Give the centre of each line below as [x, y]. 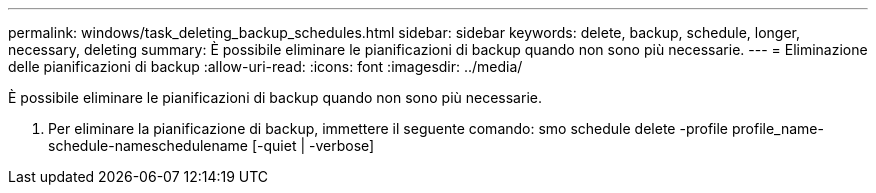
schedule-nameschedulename [148, 145]
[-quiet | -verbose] [313, 145]
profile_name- [777, 128]
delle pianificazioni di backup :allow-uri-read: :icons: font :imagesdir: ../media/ [265, 66]
